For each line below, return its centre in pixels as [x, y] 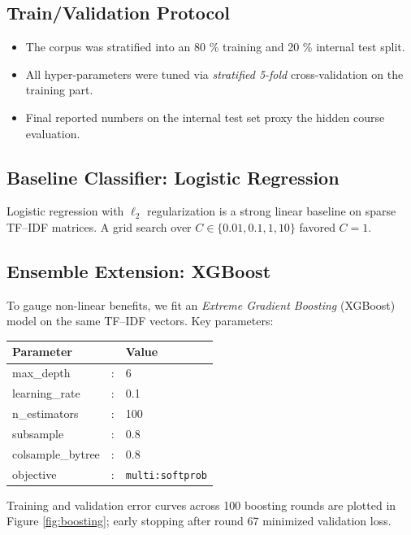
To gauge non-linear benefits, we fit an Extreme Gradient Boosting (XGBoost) [201, 304]
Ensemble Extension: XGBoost [139, 270]
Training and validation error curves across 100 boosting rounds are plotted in [201, 505]
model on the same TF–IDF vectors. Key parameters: [140, 321]
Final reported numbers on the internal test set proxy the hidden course [205, 117]
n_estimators [45, 413]
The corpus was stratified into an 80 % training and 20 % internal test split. [215, 47]
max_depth [41, 373]
